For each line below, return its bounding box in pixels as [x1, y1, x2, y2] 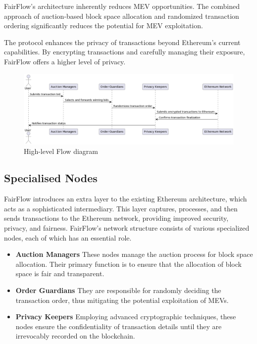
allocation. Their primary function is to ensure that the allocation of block [15, 258, 242, 269]
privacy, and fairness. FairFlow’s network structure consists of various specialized [4, 223, 250, 233]
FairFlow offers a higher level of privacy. [4, 56, 126, 66]
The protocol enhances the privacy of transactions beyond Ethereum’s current [4, 37, 241, 47]
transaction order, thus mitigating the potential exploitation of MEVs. [15, 295, 229, 305]
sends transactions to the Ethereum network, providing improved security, [4, 213, 229, 223]
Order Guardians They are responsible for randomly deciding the [15, 285, 221, 295]
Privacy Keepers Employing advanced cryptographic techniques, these [15, 311, 236, 322]
